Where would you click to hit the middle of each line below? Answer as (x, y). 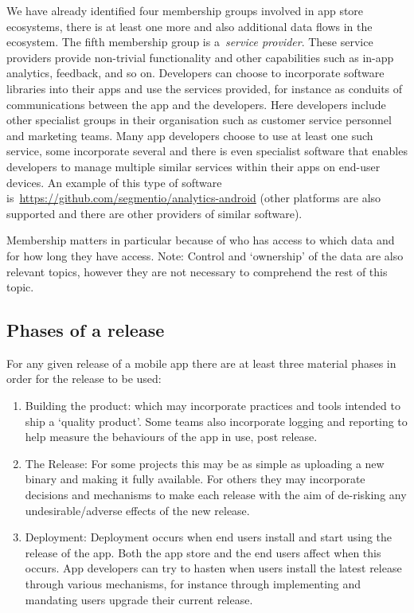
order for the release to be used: (84, 379)
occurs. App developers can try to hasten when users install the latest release (213, 568)
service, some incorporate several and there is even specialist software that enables (207, 151)
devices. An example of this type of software (114, 182)
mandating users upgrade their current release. (139, 599)
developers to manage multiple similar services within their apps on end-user (193, 166)
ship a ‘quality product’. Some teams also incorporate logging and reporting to (216, 421)
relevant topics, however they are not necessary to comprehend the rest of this (197, 271)
